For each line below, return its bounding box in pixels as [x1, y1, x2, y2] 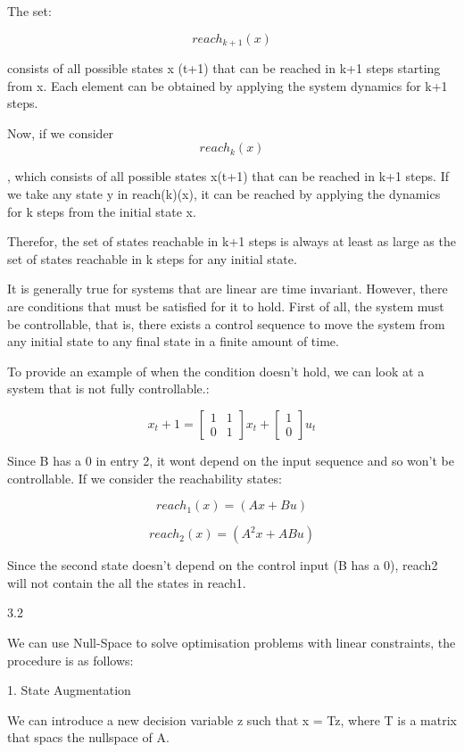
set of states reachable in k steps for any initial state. [7, 249, 297, 268]
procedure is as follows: [7, 650, 134, 669]
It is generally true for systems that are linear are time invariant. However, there [7, 279, 448, 298]
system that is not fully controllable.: [7, 379, 210, 398]
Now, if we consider [7, 123, 114, 142]
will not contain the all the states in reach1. [7, 573, 246, 591]
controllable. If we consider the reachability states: [7, 468, 282, 487]
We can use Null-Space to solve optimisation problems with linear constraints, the [7, 632, 456, 651]
